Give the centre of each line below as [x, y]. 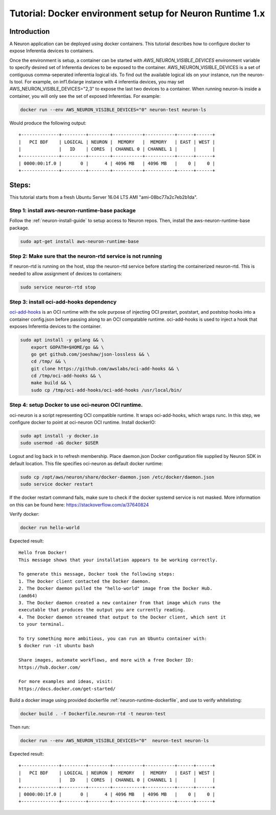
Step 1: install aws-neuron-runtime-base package [73, 210]
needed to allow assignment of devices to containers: [66, 273]
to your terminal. [42, 624]
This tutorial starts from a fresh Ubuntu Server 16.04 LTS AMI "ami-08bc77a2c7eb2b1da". [103, 197]
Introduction [30, 31]
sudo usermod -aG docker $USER [60, 443]
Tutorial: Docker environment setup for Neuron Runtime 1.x [137, 13]
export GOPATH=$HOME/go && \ [67, 347]
